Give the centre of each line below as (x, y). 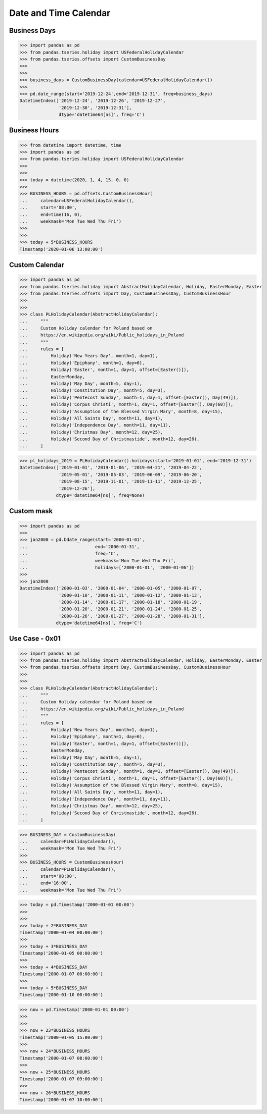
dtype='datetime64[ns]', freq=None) (101, 496)
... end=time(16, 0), (51, 214)
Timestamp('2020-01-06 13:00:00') (61, 249)
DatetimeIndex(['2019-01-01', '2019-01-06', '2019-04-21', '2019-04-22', (111, 468)
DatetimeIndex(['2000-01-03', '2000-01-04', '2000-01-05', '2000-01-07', (111, 588)
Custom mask (31, 511)
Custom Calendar (37, 265)
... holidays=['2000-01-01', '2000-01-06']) (107, 567)
